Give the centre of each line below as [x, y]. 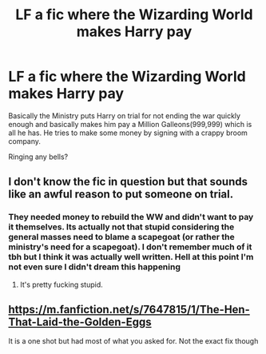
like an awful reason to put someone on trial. [121, 195]
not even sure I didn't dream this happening [95, 267]
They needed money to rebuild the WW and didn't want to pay [131, 217]
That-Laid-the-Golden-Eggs [80, 322]
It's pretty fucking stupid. [62, 284]
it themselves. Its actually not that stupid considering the [121, 227]
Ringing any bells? [38, 157]
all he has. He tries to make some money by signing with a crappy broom [128, 133]
